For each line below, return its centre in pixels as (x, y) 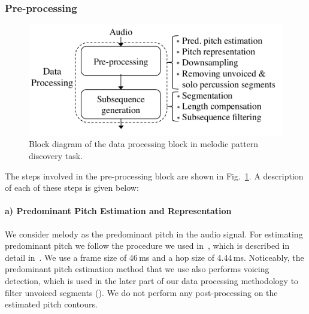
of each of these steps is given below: (72, 188)
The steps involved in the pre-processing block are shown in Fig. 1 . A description (154, 176)
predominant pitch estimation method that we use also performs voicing (137, 269)
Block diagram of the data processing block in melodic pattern (144, 144)
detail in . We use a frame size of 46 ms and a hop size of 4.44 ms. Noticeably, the (154, 257)
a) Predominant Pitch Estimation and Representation (118, 211)
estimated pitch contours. (51, 304)
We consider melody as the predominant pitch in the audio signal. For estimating (154, 234)
